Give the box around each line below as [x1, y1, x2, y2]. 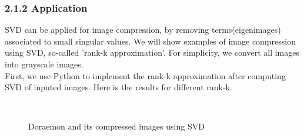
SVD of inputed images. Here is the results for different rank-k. [5, 81, 232, 93]
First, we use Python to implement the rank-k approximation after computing [5, 69, 286, 81]
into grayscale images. [5, 58, 83, 70]
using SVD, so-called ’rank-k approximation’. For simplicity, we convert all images [5, 46, 299, 59]
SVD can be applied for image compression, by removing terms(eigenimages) [5, 23, 281, 36]
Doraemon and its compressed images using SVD [28, 120, 205, 132]
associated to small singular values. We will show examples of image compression [5, 35, 296, 47]
